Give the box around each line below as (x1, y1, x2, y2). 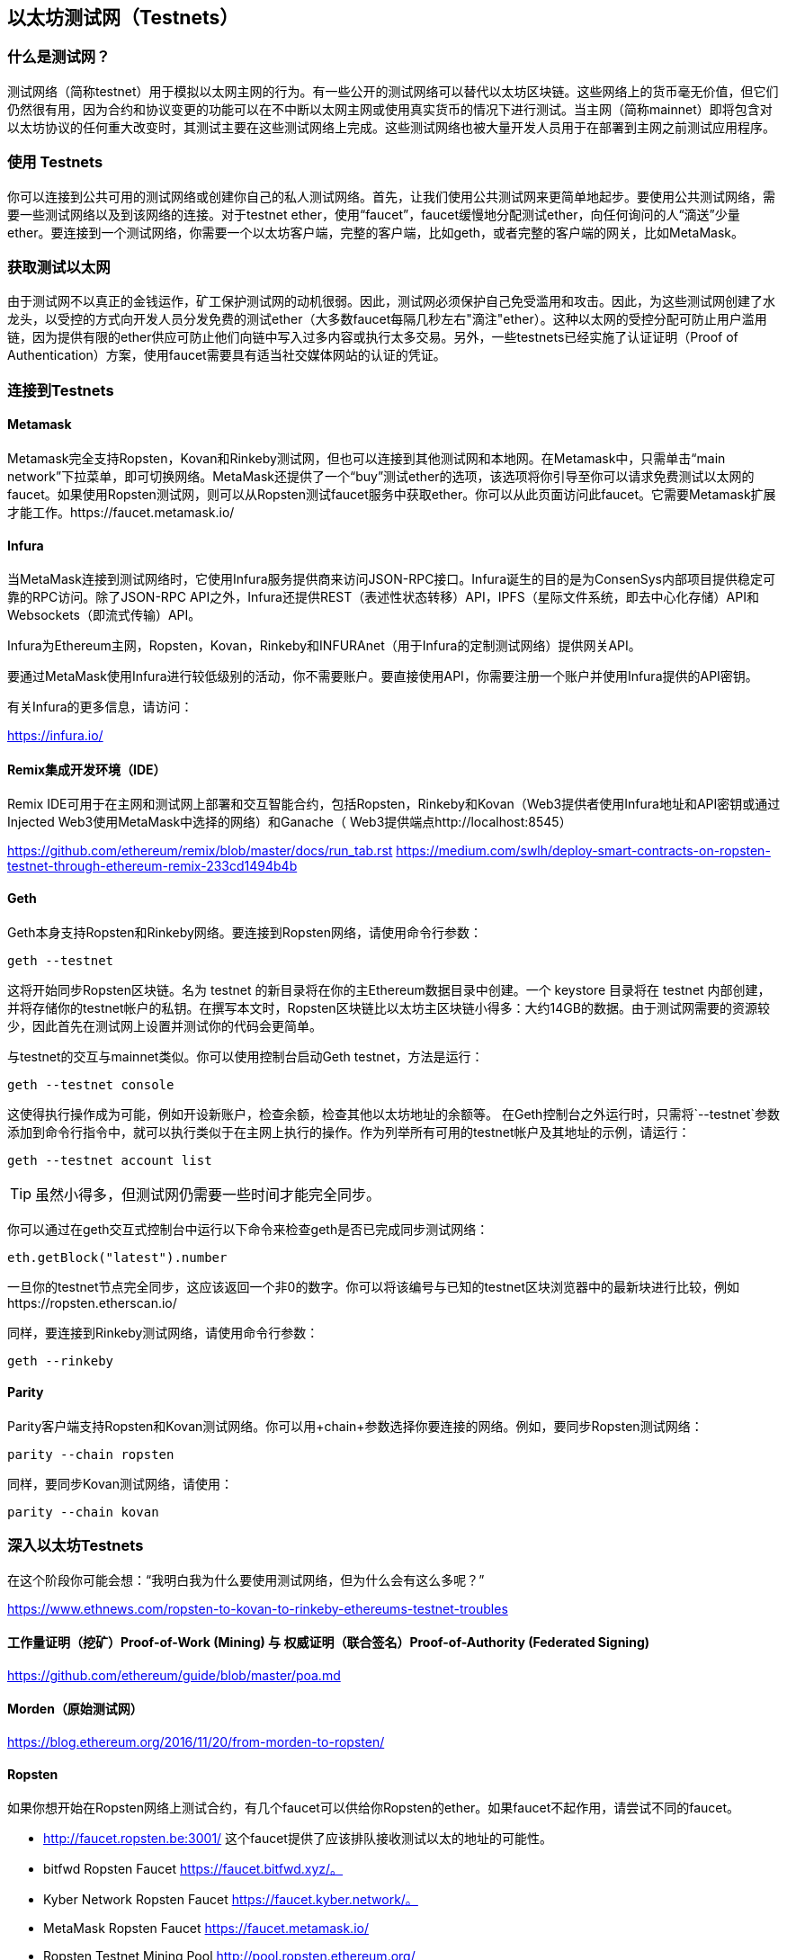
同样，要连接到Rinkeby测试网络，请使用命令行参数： (7, 1324, 319, 1340)
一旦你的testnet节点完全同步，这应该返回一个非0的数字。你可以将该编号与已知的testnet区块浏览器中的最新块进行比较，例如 (7, 1278, 740, 1294)
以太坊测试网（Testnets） (7, 6, 239, 29)
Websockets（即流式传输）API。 (7, 607, 201, 623)
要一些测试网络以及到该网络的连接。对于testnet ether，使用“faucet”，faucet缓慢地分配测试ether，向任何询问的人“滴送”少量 (7, 206, 740, 222)
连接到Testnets (7, 380, 114, 399)
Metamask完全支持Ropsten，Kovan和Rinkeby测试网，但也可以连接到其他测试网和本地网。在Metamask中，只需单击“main (7, 450, 726, 466)
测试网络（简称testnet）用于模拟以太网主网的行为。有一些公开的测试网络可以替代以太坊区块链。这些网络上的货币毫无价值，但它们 (7, 83, 779, 99)
